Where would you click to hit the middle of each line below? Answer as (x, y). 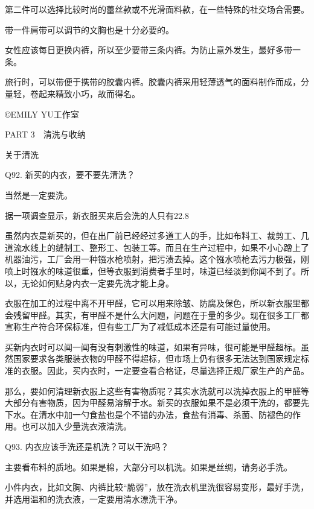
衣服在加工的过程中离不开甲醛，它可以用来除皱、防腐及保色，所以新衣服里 (153, 303)
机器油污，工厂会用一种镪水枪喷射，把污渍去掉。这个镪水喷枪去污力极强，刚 (157, 259)
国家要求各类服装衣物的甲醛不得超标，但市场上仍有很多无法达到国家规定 (157, 359)
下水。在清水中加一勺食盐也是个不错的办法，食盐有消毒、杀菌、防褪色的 (149, 414)
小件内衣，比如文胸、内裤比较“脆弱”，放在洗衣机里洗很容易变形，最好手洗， (157, 487)
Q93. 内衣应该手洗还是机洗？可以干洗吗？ (87, 447)
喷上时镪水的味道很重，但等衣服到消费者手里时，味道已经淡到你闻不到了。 (153, 270)
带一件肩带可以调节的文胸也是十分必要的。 (89, 29)
